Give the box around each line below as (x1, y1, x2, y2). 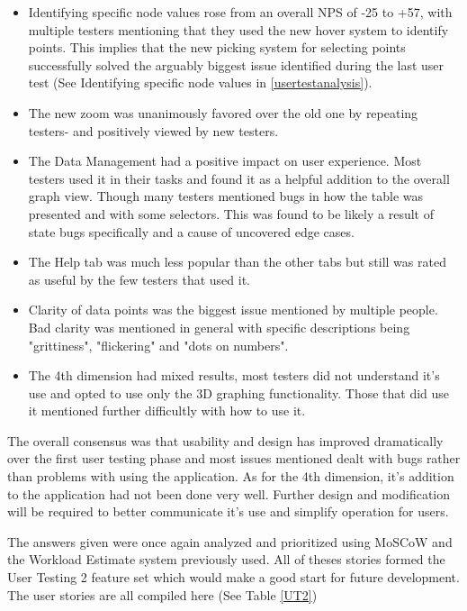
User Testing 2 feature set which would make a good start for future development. (7, 568, 460, 587)
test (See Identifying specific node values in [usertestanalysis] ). (28, 73, 373, 92)
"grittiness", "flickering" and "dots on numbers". (28, 335, 289, 354)
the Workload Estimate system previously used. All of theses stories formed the (7, 550, 445, 569)
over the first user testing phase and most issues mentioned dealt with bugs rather (7, 449, 461, 468)
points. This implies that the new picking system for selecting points (28, 38, 406, 57)
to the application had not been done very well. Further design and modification (7, 484, 450, 503)
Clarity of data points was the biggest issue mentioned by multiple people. (28, 300, 438, 319)
